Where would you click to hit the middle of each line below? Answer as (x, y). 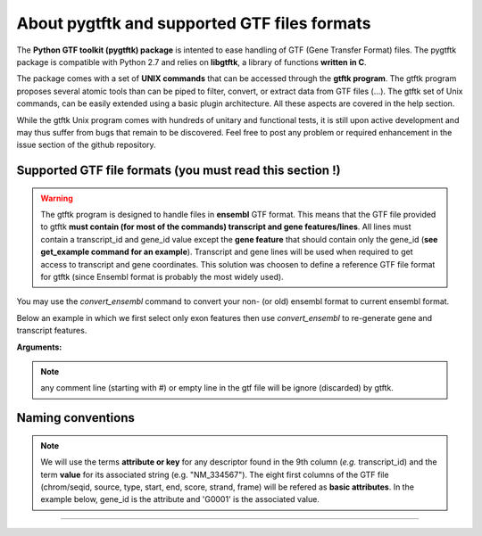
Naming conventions (76, 418)
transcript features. (52, 331)
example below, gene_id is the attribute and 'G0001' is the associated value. (180, 499)
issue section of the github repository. (86, 145)
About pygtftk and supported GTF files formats (194, 23)
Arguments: (39, 347)
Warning (57, 198)
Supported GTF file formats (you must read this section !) (179, 171)
